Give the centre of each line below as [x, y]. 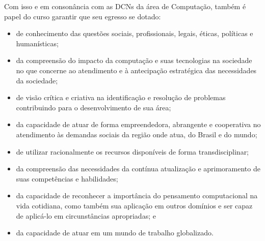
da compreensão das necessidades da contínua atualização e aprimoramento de [138, 169]
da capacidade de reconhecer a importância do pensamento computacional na [137, 195]
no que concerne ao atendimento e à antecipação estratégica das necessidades [136, 70]
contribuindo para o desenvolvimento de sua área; [94, 107]
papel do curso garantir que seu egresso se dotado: [83, 16]
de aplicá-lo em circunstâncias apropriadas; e [86, 215]
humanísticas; [37, 43]
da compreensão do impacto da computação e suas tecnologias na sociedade [134, 60]
